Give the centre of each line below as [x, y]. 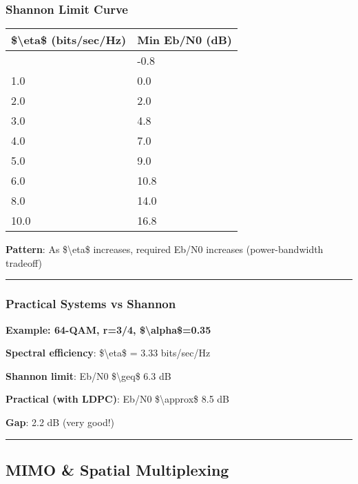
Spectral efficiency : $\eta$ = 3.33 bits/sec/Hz [108, 353]
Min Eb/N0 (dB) [185, 40]
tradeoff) [24, 262]
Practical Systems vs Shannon [91, 304]
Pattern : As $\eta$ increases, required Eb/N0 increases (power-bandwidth [165, 249]
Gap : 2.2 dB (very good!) [60, 422]
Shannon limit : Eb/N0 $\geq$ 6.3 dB [88, 375]
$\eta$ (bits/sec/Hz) [69, 40]
